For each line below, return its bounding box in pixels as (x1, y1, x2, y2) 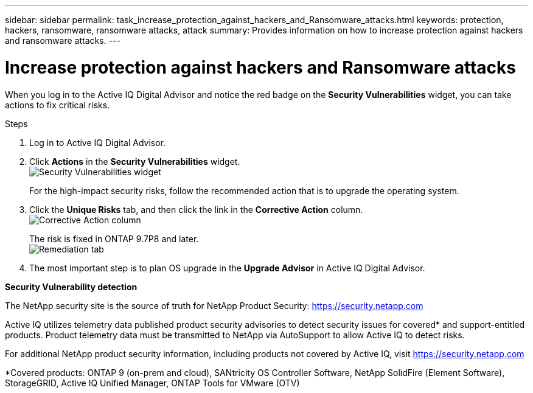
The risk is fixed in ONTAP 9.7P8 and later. (29, 233, 199, 244)
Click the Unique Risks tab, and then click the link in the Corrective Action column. (29, 204, 363, 215)
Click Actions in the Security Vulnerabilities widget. (29, 156, 240, 167)
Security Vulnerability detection (5, 281, 138, 292)
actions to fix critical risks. (5, 99, 110, 110)
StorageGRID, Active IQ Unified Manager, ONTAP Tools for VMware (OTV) (5, 377, 300, 388)
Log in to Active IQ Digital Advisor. (29, 137, 166, 148)
